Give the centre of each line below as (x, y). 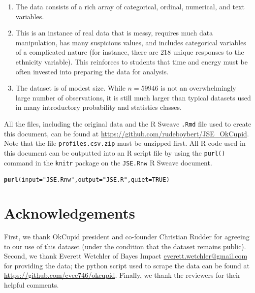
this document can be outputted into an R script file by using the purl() (115, 152)
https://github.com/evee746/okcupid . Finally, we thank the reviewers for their (122, 275)
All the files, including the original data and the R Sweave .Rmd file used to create (128, 123)
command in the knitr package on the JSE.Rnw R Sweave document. (108, 162)
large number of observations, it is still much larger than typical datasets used (133, 97)
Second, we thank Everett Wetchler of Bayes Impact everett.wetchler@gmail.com (126, 256)
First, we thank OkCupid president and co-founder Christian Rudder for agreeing (127, 236)
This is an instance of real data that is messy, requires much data (114, 33)
